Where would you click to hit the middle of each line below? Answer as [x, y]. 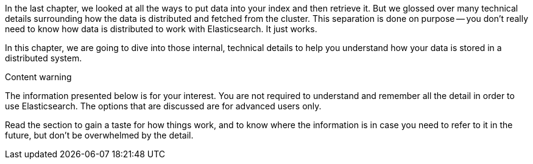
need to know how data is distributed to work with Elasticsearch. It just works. [161, 29]
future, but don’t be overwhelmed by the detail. [99, 135]
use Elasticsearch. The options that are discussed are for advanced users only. [163, 106]
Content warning [38, 77]
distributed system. [44, 58]
